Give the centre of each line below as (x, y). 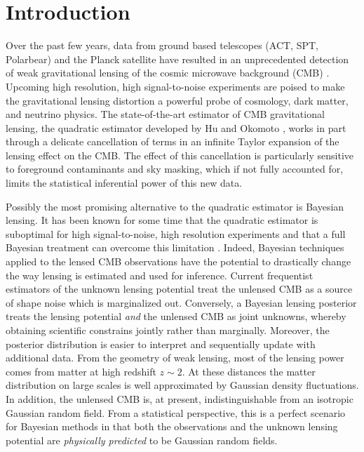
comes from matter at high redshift (81, 371)
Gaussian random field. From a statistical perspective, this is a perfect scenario (176, 412)
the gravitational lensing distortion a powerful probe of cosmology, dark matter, (177, 100)
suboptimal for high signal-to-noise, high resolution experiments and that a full (176, 233)
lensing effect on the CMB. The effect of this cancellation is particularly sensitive (180, 155)
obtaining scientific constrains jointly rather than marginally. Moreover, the (168, 330)
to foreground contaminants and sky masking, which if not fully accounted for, (175, 169)
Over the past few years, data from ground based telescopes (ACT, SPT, (162, 45)
